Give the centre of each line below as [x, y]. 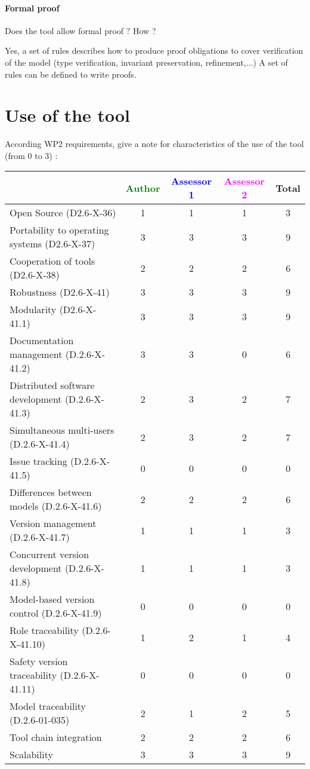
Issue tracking [38, 461]
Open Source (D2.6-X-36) [63, 213]
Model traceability [48, 706]
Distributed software [52, 385]
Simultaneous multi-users [62, 430]
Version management [53, 523]
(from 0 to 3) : [31, 155]
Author [143, 188]
